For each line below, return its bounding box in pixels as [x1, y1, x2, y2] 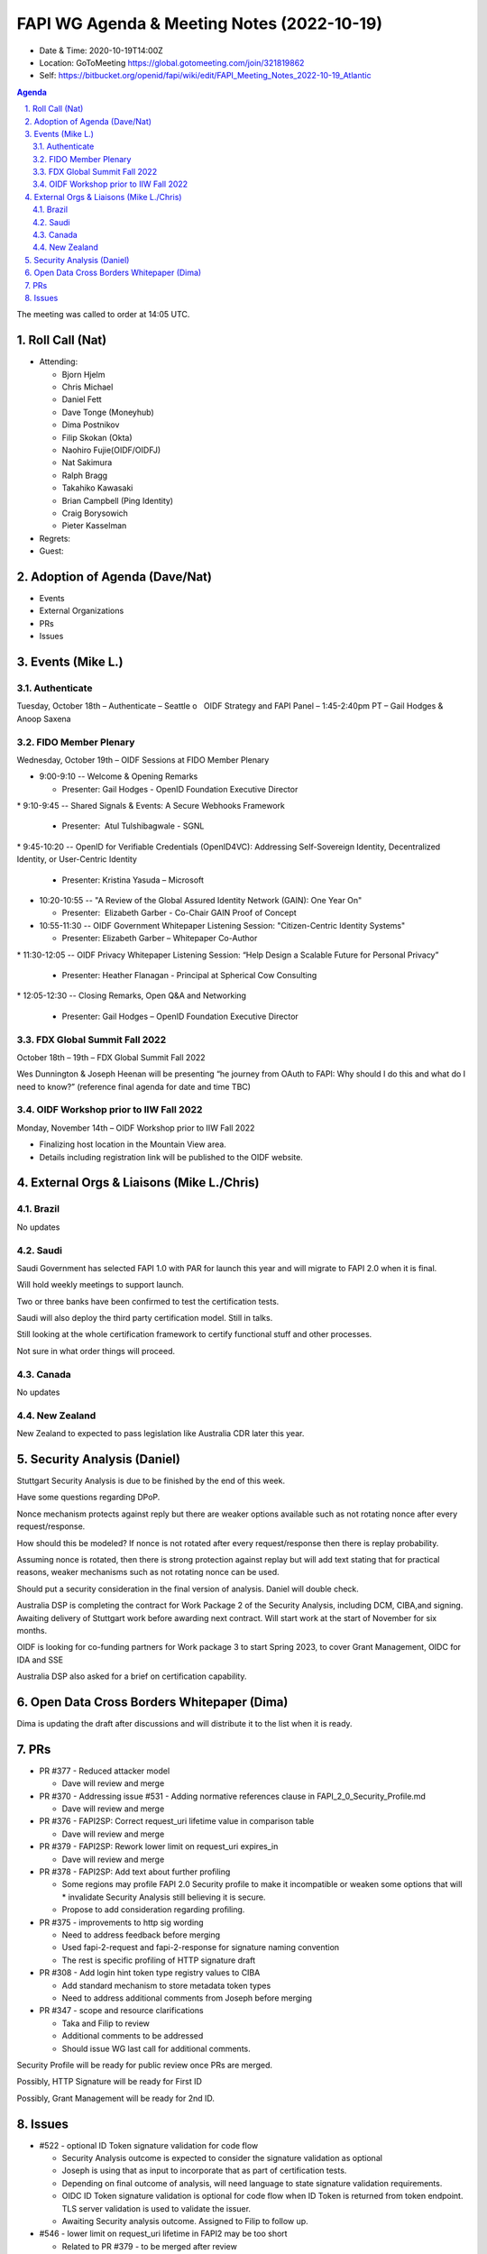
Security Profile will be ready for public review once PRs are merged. [16, 2059, 273, 2070]
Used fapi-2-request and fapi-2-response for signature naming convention [61, 1942, 340, 1953]
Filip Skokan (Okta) [61, 432, 133, 443]
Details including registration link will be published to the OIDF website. [39, 1151, 304, 1162]
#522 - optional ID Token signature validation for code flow [39, 2139, 259, 2150]
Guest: [39, 545, 64, 556]
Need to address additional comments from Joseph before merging [61, 1993, 313, 2003]
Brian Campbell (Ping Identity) [61, 495, 174, 506]
